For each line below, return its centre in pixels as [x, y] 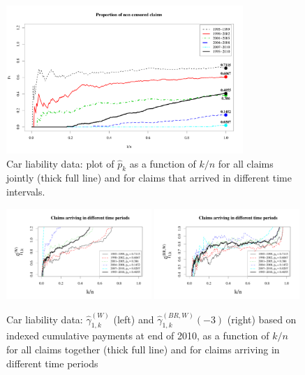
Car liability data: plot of [60, 163]
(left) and [134, 319]
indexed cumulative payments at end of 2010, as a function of [138, 336]
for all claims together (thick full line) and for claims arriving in [143, 350]
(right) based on [262, 319]
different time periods [52, 363]
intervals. [26, 191]
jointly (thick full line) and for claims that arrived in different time [149, 178]
